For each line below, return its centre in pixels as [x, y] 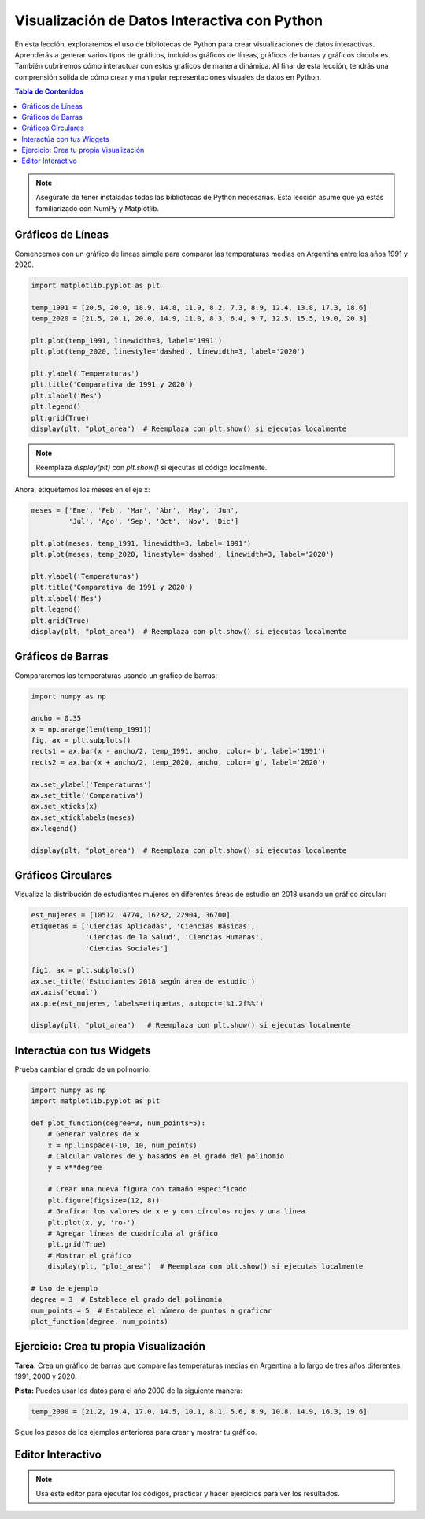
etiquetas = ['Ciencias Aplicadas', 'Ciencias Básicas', [143, 926]
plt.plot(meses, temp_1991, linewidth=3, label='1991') [141, 543]
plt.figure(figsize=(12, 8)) [104, 1200]
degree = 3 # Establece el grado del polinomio [127, 1300]
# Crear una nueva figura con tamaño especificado [147, 1189]
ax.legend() [54, 828]
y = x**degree [75, 1167]
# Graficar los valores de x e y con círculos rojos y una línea [176, 1211]
